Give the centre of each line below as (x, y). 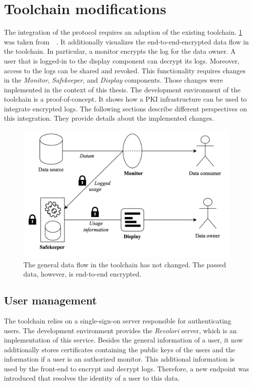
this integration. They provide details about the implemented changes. (109, 118)
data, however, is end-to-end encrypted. (82, 274)
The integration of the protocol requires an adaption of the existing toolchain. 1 (123, 32)
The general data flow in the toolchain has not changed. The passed (125, 264)
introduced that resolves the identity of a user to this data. (92, 378)
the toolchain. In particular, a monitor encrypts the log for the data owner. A (120, 51)
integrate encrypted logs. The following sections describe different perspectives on (126, 108)
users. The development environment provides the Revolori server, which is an (120, 330)
